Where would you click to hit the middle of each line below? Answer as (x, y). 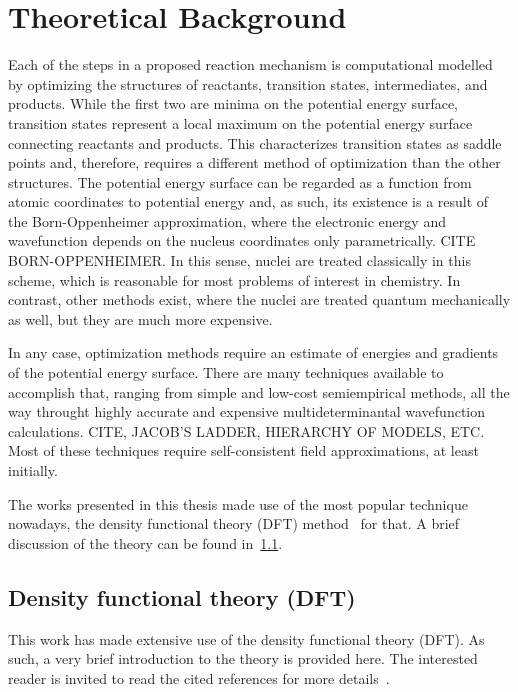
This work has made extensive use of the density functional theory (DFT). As (246, 638)
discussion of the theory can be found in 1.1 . (145, 542)
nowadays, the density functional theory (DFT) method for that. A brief (234, 523)
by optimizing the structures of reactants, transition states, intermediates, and (248, 83)
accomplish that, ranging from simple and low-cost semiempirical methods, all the (259, 391)
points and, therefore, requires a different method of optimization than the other (254, 162)
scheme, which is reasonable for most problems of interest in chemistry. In (234, 279)
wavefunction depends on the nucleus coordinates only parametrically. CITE (242, 240)
